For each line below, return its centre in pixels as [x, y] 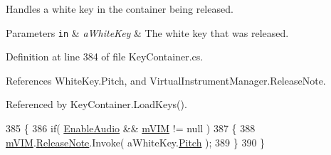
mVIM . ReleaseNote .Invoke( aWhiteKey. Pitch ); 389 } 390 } [136, 142]
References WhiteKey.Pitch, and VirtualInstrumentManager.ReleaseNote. [166, 80]
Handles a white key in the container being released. [120, 9]
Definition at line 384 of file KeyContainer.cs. [105, 57]
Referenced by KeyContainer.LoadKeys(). [96, 104]
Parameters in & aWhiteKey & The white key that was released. [147, 32]
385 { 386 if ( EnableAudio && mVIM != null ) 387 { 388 [131, 128]
